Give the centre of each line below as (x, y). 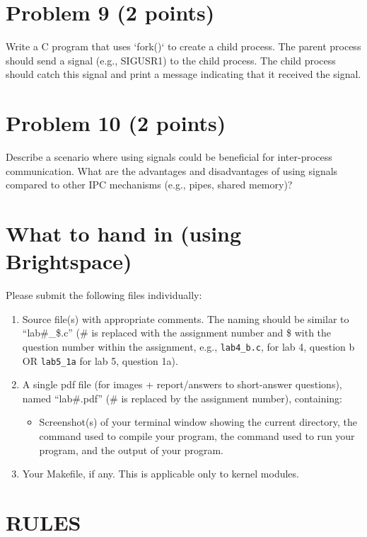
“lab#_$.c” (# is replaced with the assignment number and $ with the (177, 333)
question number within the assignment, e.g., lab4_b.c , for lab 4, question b (188, 346)
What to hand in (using (124, 233)
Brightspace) (69, 261)
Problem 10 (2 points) (116, 123)
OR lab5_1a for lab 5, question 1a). (100, 360)
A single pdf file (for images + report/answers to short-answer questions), (182, 384)
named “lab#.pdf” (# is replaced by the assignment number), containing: (182, 398)
